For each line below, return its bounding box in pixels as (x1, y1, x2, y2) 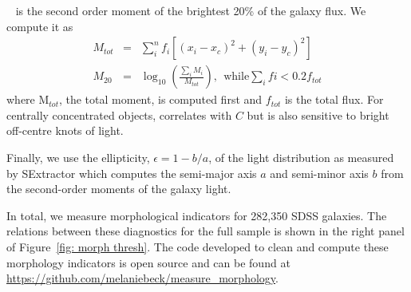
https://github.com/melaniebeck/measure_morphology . (6, 270, 279, 286)
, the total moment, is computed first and (58, 91, 263, 108)
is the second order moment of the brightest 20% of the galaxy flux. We (15, 2, 366, 18)
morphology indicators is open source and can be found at (6, 254, 290, 270)
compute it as (6, 18, 73, 34)
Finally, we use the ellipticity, (6, 149, 150, 166)
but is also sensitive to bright (247, 106, 389, 123)
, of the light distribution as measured (208, 149, 394, 166)
